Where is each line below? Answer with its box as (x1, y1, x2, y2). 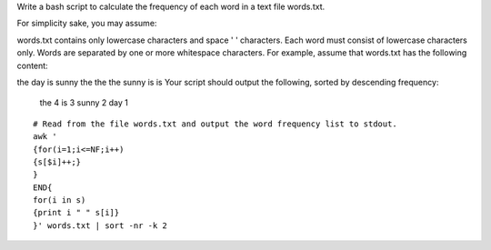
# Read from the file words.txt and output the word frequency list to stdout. (33, 118, 397, 129)
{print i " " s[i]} (33, 207, 120, 218)
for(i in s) (33, 195, 86, 205)
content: (16, 60, 49, 71)
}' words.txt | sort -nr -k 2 (33, 220, 168, 231)
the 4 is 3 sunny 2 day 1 (39, 97, 129, 108)
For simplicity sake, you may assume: (16, 18, 157, 29)
